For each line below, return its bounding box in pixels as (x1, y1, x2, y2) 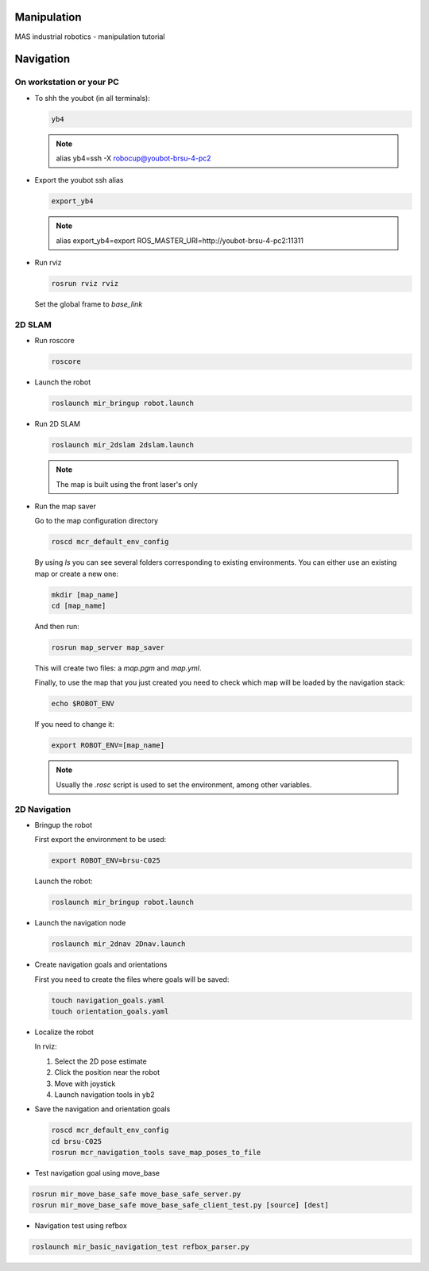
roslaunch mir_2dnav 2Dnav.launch (51, 940, 186, 948)
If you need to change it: (34, 720, 115, 729)
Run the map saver (34, 501, 97, 511)
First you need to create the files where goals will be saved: (34, 974, 230, 984)
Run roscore (34, 336, 75, 346)
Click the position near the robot (54, 1068, 160, 1077)
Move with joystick (54, 1079, 116, 1088)
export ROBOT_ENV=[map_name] (51, 741, 165, 750)
